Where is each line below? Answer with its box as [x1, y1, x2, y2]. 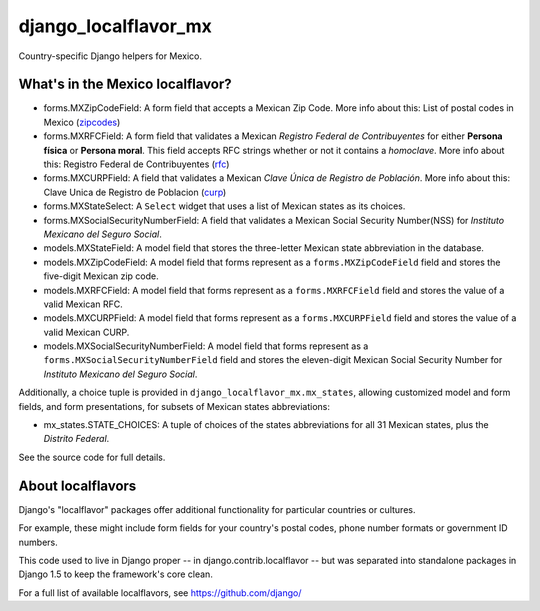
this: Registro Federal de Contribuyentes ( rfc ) [43, 158, 230, 170]
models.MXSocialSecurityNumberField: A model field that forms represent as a [43, 340, 369, 352]
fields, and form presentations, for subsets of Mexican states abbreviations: [18, 400, 330, 412]
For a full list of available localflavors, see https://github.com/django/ [18, 586, 302, 599]
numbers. [18, 536, 59, 548]
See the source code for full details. [18, 451, 166, 463]
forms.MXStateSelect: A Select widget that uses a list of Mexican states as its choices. [43, 200, 406, 212]
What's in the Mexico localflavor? [18, 76, 232, 93]
